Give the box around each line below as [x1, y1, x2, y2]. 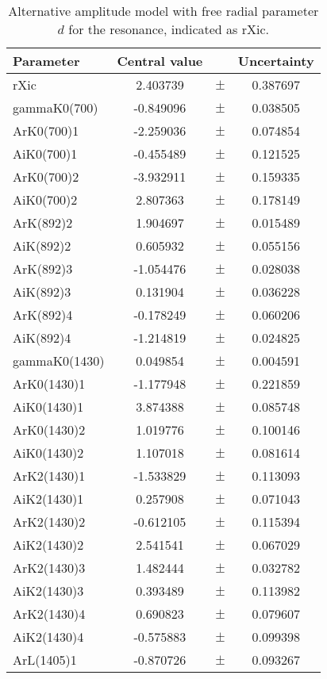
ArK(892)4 [13, 305, 73, 324]
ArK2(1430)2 [13, 512, 86, 531]
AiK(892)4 [13, 328, 71, 347]
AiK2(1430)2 [13, 535, 84, 554]
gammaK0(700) [13, 98, 98, 117]
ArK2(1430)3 [13, 558, 86, 577]
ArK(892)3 [13, 259, 73, 278]
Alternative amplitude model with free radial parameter [8, 2, 319, 20]
